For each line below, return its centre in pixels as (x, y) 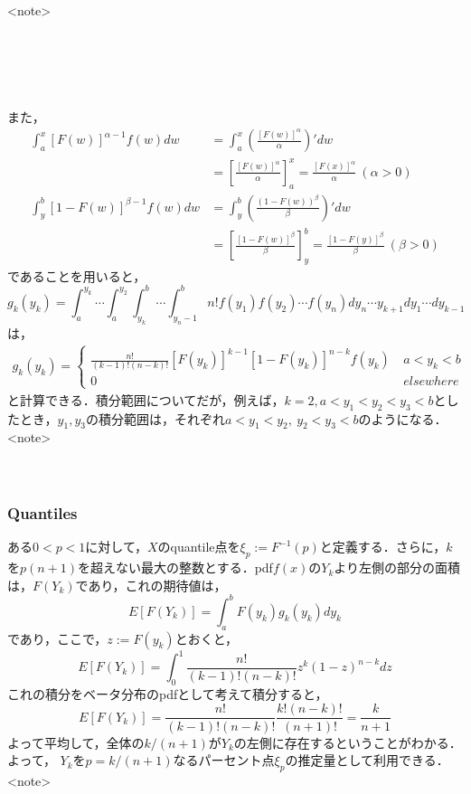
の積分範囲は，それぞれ (155, 418)
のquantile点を (199, 547)
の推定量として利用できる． (367, 760)
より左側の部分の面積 (397, 567)
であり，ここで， (57, 638)
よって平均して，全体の (76, 742)
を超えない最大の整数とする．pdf (175, 567)
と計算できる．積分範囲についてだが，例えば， (146, 399)
